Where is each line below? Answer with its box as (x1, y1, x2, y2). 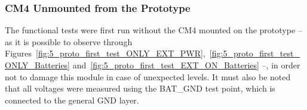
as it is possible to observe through (5, 35, 133, 48)
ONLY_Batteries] (5, 59, 70, 71)
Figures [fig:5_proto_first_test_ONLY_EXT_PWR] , (5, 47, 205, 59)
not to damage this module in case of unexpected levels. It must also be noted (5, 70, 291, 83)
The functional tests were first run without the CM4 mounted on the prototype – (5, 24, 302, 36)
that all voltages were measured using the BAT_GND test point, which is (5, 82, 275, 95)
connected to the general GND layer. (5, 93, 139, 106)
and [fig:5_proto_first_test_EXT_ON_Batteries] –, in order (72, 59, 300, 71)
